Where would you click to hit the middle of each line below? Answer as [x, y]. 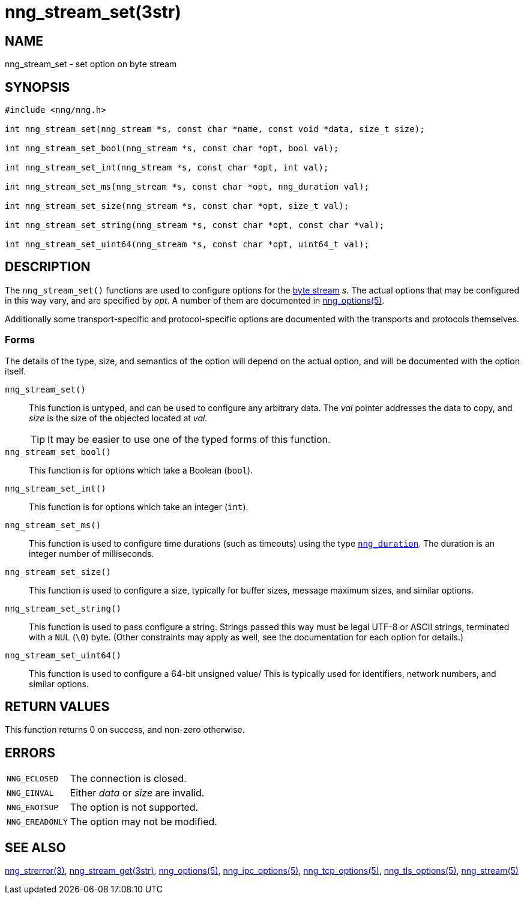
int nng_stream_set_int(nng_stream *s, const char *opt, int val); [167, 168]
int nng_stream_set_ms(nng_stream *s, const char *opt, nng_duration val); [187, 187]
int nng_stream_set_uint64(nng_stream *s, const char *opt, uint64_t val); [187, 245]
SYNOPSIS [38, 87]
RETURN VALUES [57, 707]
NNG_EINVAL [30, 793]
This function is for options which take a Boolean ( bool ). [141, 470]
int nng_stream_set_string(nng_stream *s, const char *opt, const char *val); [195, 225]
